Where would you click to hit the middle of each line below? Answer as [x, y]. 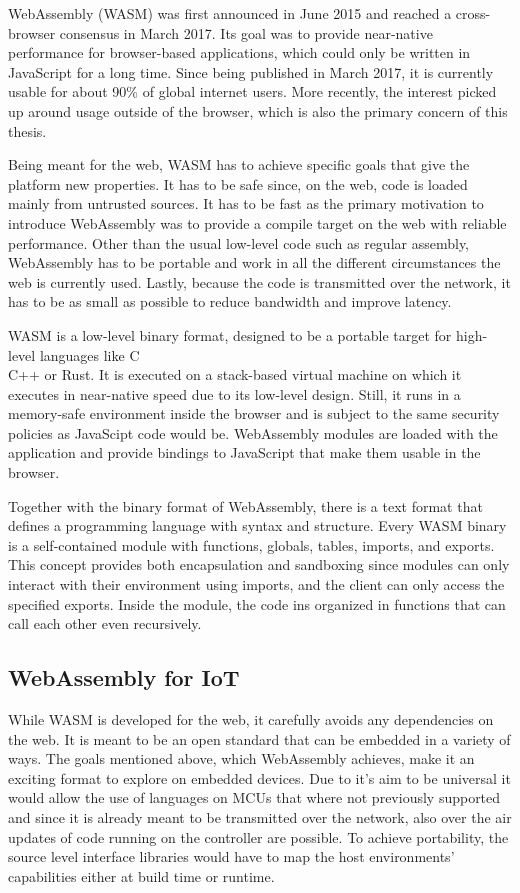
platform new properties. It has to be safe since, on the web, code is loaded [238, 183]
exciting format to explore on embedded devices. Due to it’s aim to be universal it [259, 777]
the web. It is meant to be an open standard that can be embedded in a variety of [259, 738]
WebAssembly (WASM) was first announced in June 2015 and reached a [230, 13]
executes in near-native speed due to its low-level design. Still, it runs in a [234, 393]
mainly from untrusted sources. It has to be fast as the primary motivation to [246, 203]
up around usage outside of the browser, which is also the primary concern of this [258, 110]
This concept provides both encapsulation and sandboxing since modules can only [259, 564]
